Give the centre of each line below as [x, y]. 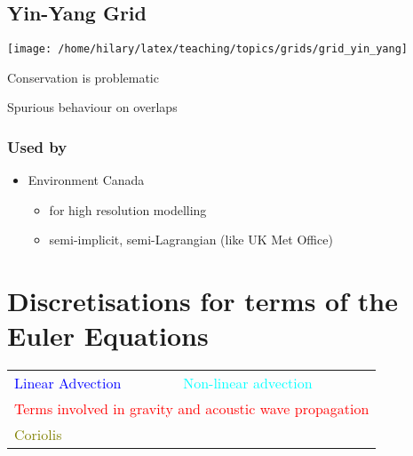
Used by [37, 146]
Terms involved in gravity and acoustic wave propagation [192, 409]
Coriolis [38, 435]
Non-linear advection [248, 383]
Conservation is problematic [83, 77]
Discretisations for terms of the [203, 301]
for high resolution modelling [128, 209]
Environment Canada [86, 180]
